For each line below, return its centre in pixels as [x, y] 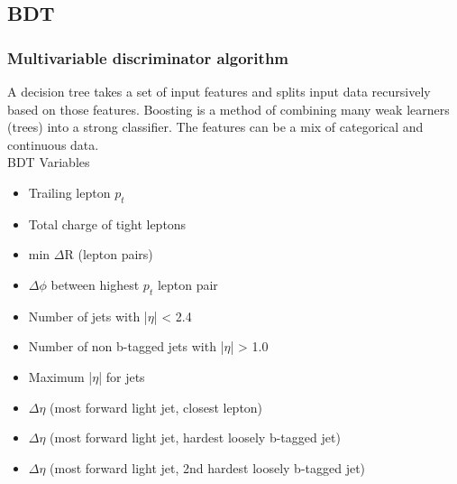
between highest [95, 284]
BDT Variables [49, 162]
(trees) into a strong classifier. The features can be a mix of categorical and [215, 127]
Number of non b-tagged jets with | [126, 346]
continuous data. [53, 144]
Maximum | [60, 376]
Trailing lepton [69, 192]
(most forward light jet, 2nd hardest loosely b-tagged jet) [208, 467]
